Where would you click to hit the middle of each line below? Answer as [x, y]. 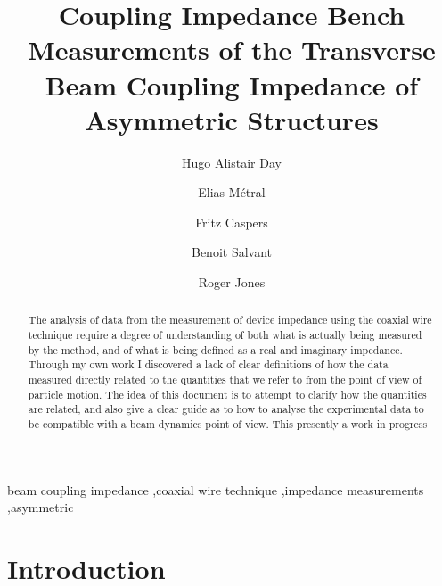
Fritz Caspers [232, 222]
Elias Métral [232, 192]
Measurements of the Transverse [232, 50]
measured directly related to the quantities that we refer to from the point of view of [225, 380]
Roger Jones [232, 282]
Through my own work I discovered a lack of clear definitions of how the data [208, 364]
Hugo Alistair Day [232, 162]
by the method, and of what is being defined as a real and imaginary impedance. [215, 349]
